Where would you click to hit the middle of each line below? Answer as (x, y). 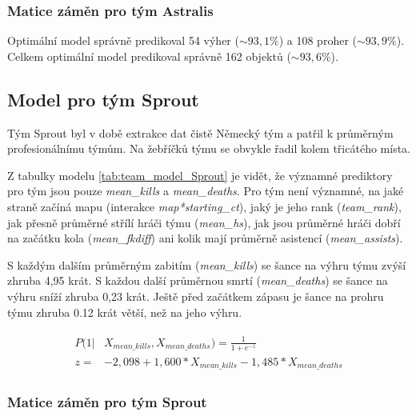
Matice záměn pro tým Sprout (107, 401)
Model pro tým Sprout (103, 99)
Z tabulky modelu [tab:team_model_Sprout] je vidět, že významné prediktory (200, 175)
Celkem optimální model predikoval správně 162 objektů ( (149, 56)
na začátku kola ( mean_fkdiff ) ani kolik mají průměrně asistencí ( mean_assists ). (205, 238)
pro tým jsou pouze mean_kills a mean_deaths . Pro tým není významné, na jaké (206, 191)
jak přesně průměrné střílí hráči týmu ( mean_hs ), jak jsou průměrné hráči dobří (204, 222)
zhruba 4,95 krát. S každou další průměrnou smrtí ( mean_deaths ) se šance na (198, 280)
